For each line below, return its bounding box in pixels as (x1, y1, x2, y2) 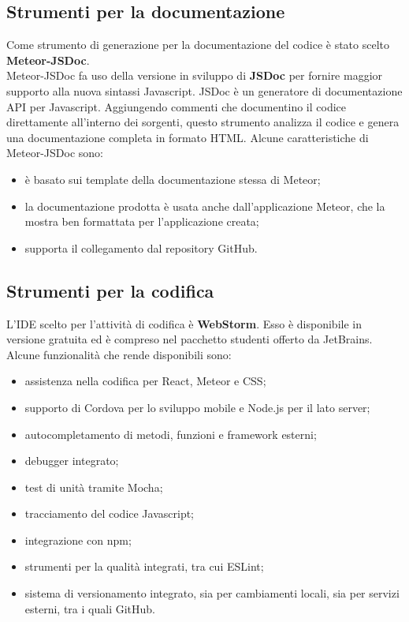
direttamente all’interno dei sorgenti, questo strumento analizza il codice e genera (6, 114, 400, 130)
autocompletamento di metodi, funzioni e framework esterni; (24, 425, 317, 442)
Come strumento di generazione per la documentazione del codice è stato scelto (6, 36, 389, 53)
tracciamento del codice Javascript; (24, 505, 195, 522)
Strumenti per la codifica (6, 278, 214, 302)
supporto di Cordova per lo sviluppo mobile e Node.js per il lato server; (24, 399, 370, 415)
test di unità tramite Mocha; (24, 478, 163, 495)
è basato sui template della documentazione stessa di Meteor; (24, 170, 321, 187)
